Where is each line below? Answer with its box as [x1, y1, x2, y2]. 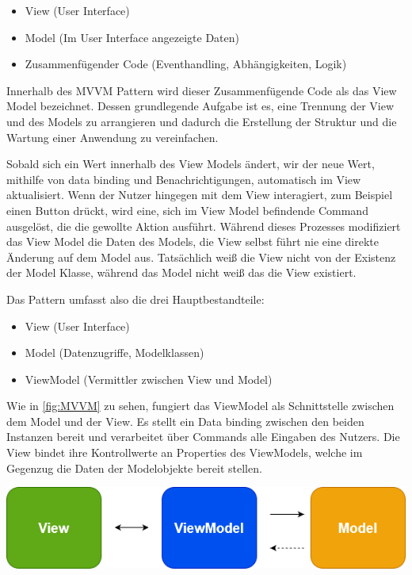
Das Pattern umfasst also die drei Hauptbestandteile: [6, 290, 265, 307]
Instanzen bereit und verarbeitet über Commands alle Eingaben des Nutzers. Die [6, 428, 400, 445]
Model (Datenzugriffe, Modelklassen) [25, 344, 204, 361]
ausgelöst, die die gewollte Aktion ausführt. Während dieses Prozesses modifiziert [6, 217, 401, 234]
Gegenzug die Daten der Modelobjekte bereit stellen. [6, 459, 262, 476]
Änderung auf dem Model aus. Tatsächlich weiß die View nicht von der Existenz [6, 248, 396, 265]
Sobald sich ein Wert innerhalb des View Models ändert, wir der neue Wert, [6, 155, 375, 172]
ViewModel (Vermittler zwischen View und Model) [25, 370, 273, 387]
